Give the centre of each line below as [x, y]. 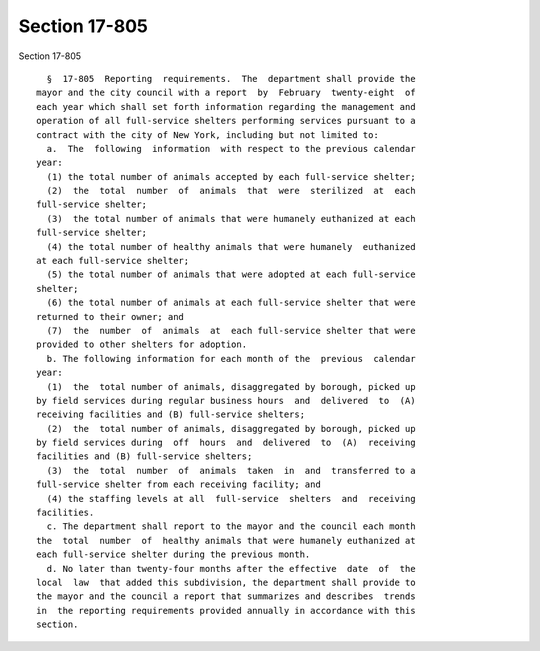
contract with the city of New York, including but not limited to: [207, 134]
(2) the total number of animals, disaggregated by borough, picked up [231, 428]
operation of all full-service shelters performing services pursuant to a [226, 121]
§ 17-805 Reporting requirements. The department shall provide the [231, 78]
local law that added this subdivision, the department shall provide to [226, 582]
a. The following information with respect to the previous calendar [231, 148]
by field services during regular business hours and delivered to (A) [226, 400]
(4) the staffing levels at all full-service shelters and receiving [231, 498]
